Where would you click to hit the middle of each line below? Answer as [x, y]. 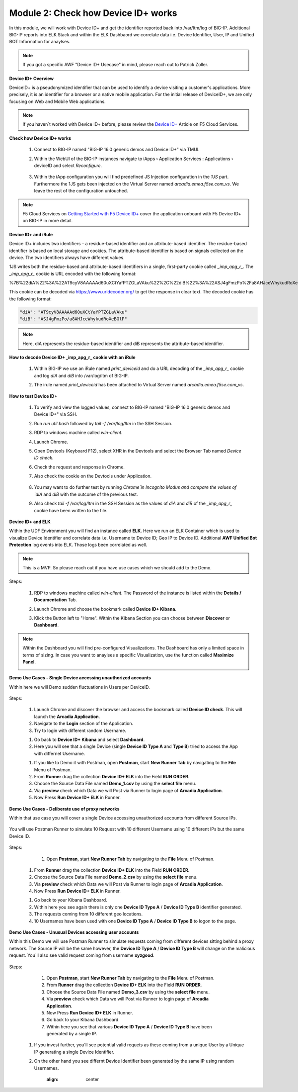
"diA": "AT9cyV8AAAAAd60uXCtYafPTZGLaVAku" [74, 312]
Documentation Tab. [55, 600]
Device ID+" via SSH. [56, 414]
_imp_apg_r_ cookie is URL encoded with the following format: [73, 273]
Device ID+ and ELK [30, 522]
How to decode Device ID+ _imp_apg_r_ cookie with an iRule [72, 358]
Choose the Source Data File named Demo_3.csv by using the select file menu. [128, 992]
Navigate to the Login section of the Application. [84, 724]
